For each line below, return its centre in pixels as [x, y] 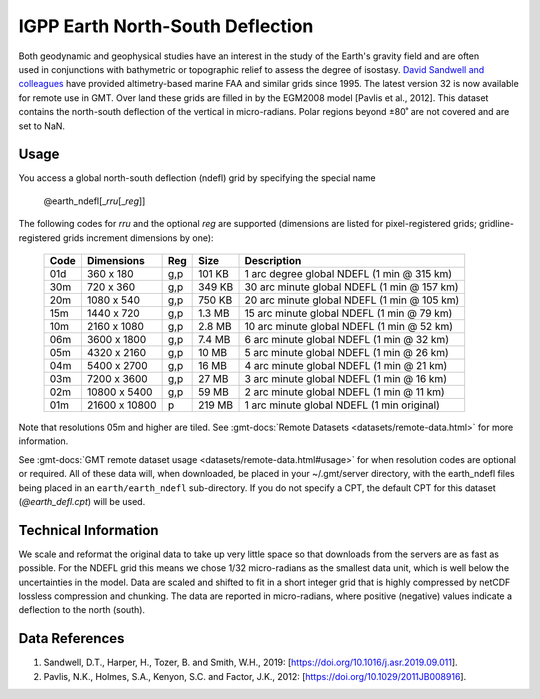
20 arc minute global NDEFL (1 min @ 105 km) [352, 300]
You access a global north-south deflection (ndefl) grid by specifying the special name [197, 178]
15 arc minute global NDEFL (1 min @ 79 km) [348, 313]
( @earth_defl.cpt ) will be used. [82, 501]
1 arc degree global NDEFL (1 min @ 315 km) [348, 273]
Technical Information [88, 530]
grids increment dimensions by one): [138, 237]
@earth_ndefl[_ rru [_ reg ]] [94, 201]
